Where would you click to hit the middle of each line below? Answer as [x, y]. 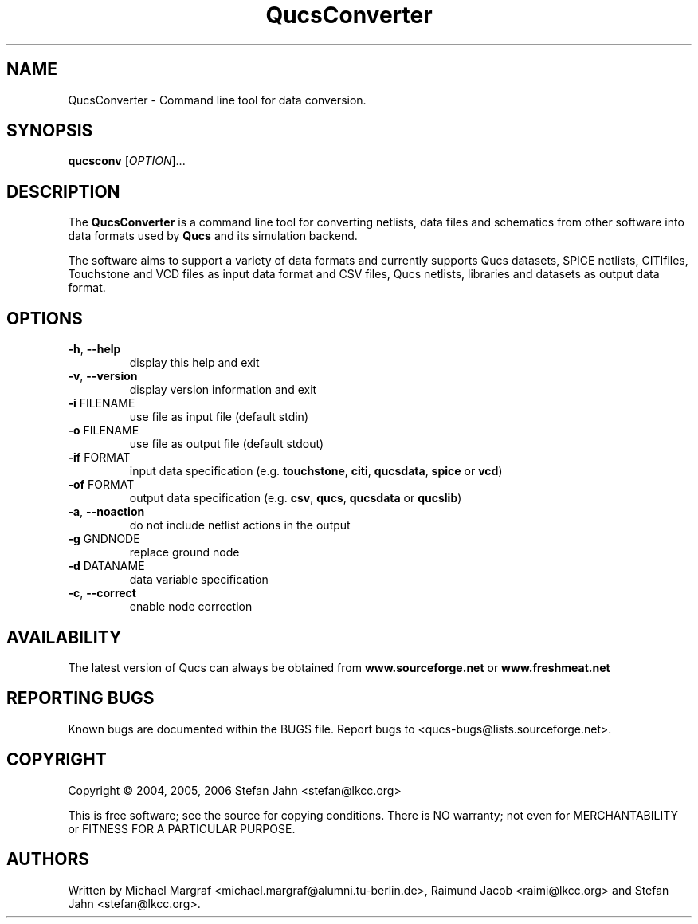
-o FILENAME [104, 431]
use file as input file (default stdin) [219, 417]
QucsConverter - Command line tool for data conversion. [217, 100]
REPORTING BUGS [80, 698]
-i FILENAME [102, 403]
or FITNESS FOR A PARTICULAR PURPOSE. [182, 828]
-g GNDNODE [104, 539]
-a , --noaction [106, 512]
